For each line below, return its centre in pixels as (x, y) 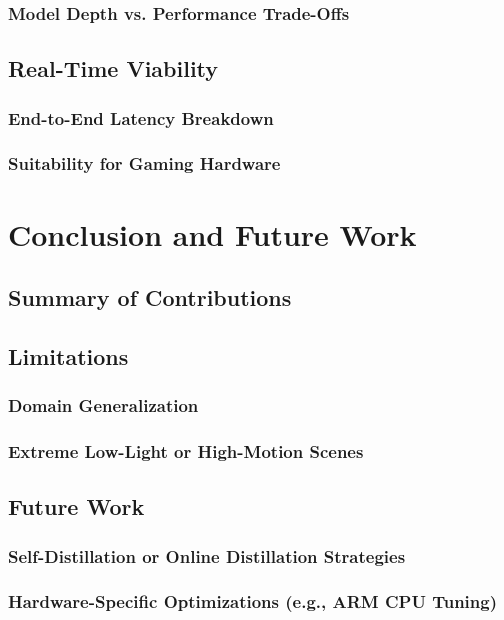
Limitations (68, 355)
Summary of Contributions (150, 297)
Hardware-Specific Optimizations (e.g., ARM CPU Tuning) (252, 601)
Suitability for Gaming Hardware (144, 163)
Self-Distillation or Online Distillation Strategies (207, 555)
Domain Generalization (103, 405)
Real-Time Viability (113, 68)
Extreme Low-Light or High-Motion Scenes (186, 451)
